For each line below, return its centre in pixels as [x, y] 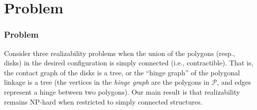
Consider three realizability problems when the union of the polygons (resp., [120, 53]
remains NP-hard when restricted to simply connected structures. [103, 101]
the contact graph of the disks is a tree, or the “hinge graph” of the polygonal [122, 72]
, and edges [234, 82]
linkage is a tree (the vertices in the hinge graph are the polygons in [107, 82]
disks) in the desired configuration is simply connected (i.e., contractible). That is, [129, 63]
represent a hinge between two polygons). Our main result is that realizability [122, 91]
